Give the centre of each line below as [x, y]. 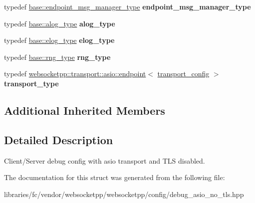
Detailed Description [59, 139]
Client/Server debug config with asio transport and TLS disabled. [105, 160]
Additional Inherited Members [85, 110]
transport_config [183, 74]
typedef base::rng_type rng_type [57, 57]
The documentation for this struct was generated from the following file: [115, 177]
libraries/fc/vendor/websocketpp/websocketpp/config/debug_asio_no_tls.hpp [124, 194]
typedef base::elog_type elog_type [59, 40]
